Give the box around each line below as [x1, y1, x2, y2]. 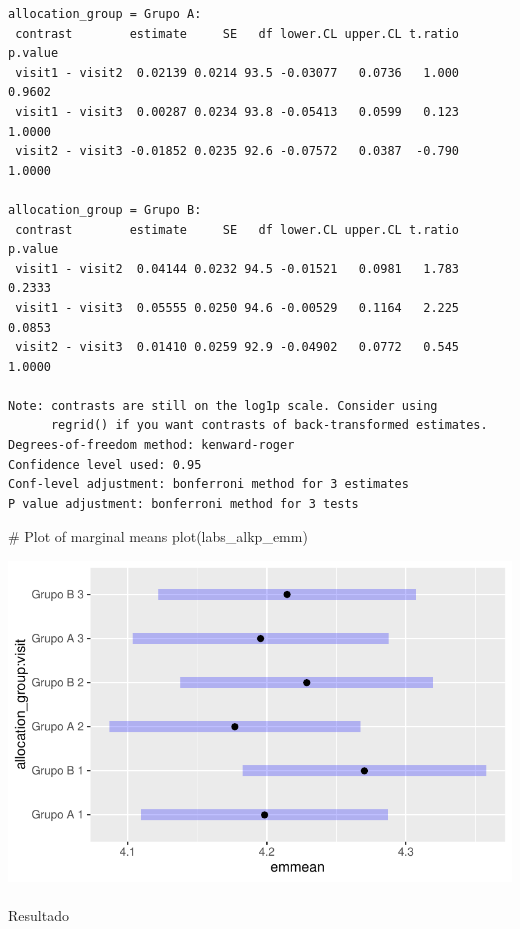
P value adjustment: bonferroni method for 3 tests [8, 496, 359, 511]
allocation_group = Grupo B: [8, 202, 202, 217]
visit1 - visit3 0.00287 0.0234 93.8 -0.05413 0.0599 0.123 [15, 104, 460, 119]
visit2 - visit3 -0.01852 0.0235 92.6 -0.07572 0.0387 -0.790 [15, 144, 460, 159]
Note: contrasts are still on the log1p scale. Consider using [8, 398, 438, 413]
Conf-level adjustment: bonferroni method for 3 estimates [8, 477, 409, 492]
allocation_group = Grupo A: [8, 7, 202, 21]
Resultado [8, 904, 69, 925]
